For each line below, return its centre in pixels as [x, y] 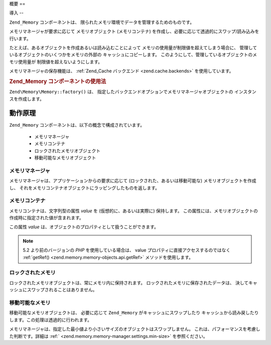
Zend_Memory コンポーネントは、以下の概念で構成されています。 [77, 125]
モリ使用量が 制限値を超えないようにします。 [56, 62]
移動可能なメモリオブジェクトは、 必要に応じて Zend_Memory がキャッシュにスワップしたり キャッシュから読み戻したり [134, 313]
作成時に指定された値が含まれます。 [46, 218]
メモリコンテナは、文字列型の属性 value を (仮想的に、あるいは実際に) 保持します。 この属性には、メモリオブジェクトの [134, 211]
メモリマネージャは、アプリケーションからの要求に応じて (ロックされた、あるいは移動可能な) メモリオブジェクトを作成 [133, 181]
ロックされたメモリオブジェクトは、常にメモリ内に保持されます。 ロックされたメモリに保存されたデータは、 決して [129, 283]
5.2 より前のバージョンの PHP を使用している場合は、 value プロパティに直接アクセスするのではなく [127, 250]
